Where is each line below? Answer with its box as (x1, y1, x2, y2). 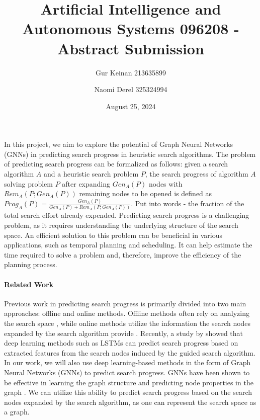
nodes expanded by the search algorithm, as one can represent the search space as (4, 396, 256, 407)
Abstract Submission (57, 38, 204, 58)
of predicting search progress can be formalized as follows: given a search (4, 158, 228, 169)
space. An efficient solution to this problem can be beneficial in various (4, 229, 222, 240)
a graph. (4, 406, 30, 417)
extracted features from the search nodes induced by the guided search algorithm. (4, 347, 255, 358)
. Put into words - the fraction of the (131, 198, 244, 209)
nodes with (148, 178, 183, 189)
